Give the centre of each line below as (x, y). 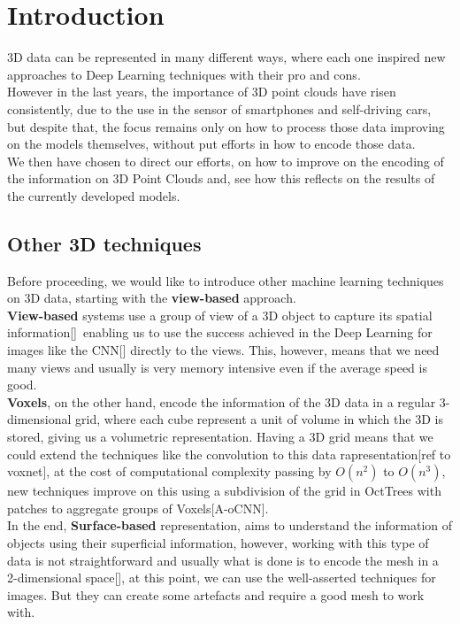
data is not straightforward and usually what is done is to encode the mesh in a (223, 560)
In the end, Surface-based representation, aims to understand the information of (230, 525)
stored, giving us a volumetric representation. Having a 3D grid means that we (220, 437)
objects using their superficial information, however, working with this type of (218, 542)
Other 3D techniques (104, 243)
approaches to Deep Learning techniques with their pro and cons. (184, 74)
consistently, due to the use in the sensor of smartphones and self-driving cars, (219, 108)
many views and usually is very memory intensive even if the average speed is (217, 367)
